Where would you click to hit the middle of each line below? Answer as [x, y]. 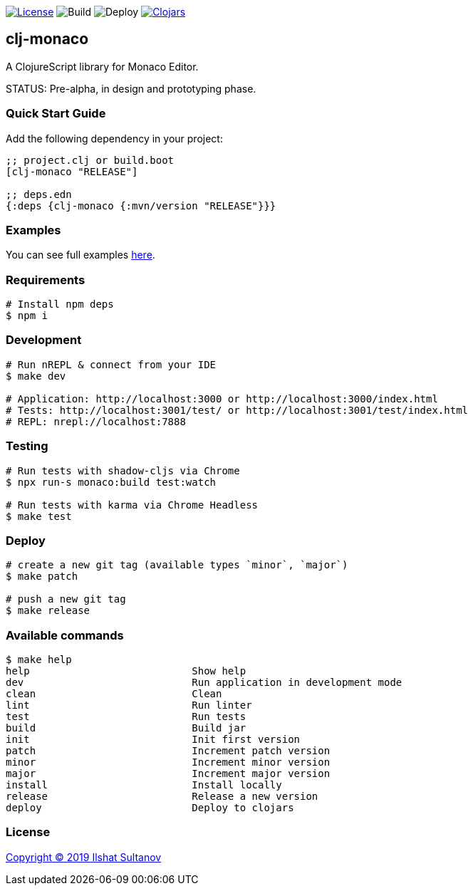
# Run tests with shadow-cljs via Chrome [123, 470]
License [28, 832]
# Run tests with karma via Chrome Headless [132, 505]
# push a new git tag [66, 599]
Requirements [46, 280]
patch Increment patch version [168, 751]
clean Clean [114, 694]
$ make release [48, 611]
